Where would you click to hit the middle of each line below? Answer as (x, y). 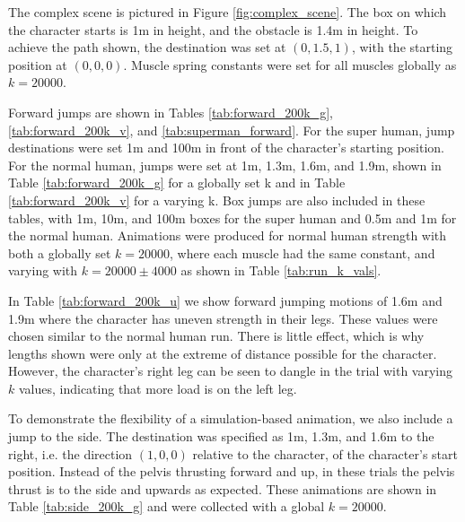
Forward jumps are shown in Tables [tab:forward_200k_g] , (171, 112)
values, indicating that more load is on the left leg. (158, 388)
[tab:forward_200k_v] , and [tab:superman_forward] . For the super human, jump (232, 130)
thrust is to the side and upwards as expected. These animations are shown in (223, 488)
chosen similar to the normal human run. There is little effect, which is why (216, 336)
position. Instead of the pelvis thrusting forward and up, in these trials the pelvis (232, 471)
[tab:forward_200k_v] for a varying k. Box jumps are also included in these (217, 200)
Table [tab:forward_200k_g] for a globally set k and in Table (177, 183)
